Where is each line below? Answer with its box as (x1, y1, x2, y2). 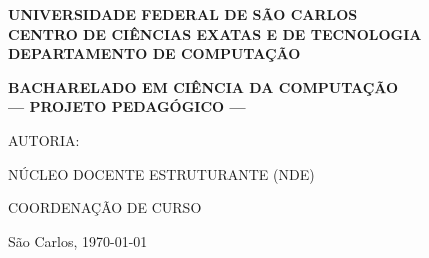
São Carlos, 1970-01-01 (8, 230, 148, 251)
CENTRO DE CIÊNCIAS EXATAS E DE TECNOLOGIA (8, 23, 422, 44)
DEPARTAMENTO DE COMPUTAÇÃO (8, 43, 301, 64)
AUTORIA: (8, 129, 80, 150)
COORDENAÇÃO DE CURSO (8, 197, 202, 218)
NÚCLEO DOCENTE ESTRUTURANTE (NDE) (8, 163, 315, 184)
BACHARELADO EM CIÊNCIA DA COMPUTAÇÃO (8, 76, 399, 97)
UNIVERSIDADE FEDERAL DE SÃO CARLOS (8, 4, 358, 24)
